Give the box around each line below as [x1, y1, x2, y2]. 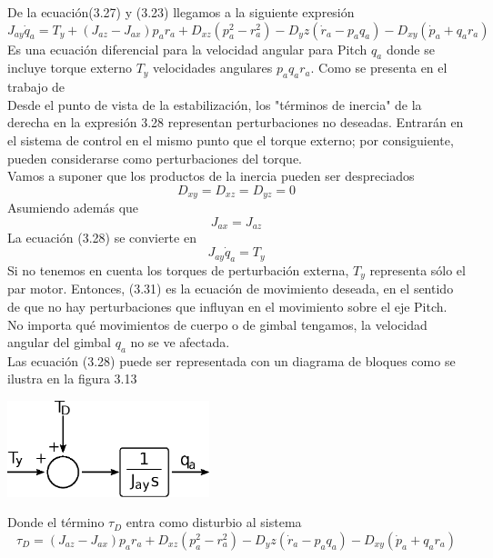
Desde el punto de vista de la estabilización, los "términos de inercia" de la [7, 95, 422, 114]
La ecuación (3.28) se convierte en [7, 228, 196, 247]
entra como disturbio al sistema [126, 513, 302, 532]
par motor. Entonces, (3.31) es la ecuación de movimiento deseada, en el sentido [7, 279, 454, 298]
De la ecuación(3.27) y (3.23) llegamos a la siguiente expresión [7, 3, 355, 21]
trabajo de [7, 77, 65, 96]
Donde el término [7, 513, 105, 532]
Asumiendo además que [7, 198, 139, 217]
